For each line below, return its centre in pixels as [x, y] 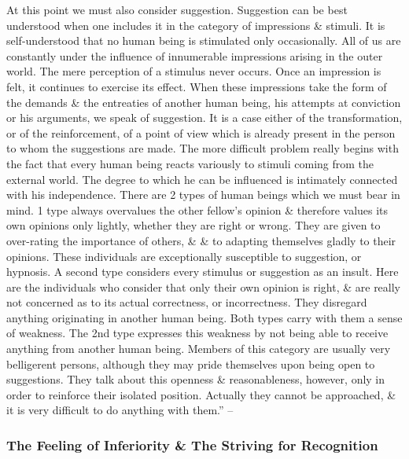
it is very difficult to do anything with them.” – [120, 410]
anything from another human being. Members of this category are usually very [199, 349]
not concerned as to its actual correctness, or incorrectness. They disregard [187, 302]
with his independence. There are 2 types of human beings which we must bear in [203, 195]
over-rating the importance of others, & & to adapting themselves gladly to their [201, 240]
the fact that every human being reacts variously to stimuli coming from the [190, 163]
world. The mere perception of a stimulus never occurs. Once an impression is [194, 71]
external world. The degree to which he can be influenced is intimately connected [202, 179]
